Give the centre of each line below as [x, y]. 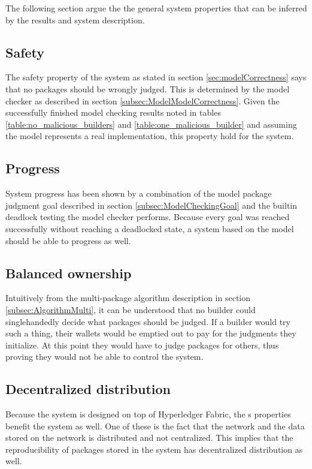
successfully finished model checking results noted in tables [113, 112]
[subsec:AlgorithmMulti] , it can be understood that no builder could [131, 309]
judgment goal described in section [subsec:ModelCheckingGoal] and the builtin [152, 205]
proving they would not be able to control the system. [104, 357]
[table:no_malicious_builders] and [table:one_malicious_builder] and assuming [151, 124]
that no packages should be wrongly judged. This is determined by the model [148, 88]
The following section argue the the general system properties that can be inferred [156, 8]
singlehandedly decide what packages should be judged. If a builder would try [148, 321]
